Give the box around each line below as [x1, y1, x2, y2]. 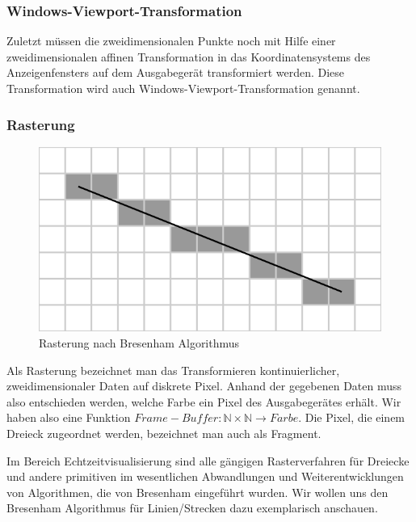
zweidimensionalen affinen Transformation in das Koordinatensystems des [6, 48, 371, 65]
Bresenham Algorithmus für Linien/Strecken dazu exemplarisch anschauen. [6, 499, 378, 516]
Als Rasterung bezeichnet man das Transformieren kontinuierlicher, [6, 361, 340, 378]
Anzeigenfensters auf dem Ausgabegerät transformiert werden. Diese [6, 64, 345, 81]
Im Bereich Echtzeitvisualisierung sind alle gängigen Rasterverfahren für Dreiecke [6, 452, 410, 469]
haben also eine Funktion [6, 409, 131, 426]
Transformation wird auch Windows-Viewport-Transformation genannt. [6, 80, 360, 96]
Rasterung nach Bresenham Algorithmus [39, 334, 240, 351]
